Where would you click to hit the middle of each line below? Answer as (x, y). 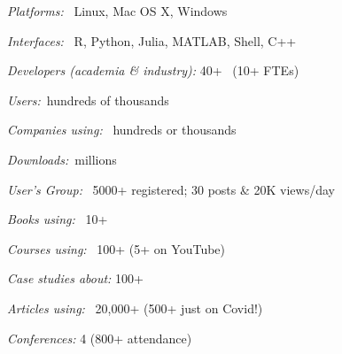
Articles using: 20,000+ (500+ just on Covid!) (135, 308)
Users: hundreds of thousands (88, 100)
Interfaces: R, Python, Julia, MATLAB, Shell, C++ (152, 40)
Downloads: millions (62, 159)
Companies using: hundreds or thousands (122, 130)
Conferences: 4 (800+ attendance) (100, 338)
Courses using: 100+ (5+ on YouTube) (117, 248)
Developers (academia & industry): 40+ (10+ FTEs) (153, 70)
